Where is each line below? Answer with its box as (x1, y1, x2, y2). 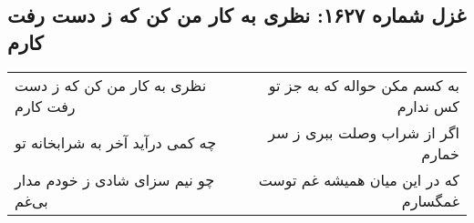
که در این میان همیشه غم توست (258, 168, 459, 190)
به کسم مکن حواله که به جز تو (268, 74, 459, 96)
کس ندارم (397, 95, 459, 117)
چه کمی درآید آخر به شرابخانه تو (15, 132, 217, 154)
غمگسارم (401, 189, 459, 211)
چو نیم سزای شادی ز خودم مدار (15, 168, 215, 190)
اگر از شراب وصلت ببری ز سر (268, 121, 459, 143)
